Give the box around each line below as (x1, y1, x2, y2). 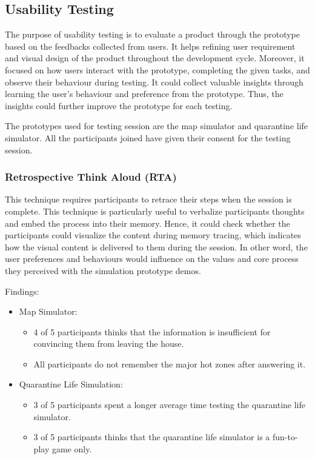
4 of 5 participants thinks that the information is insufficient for (33, 325, 271, 338)
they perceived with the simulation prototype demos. (5, 264, 201, 276)
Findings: (5, 284, 39, 297)
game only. (51, 442, 92, 455)
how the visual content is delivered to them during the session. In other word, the (5, 240, 308, 253)
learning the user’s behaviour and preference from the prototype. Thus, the (5, 87, 283, 100)
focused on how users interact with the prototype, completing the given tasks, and (5, 63, 310, 76)
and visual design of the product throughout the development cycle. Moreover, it (5, 52, 305, 64)
